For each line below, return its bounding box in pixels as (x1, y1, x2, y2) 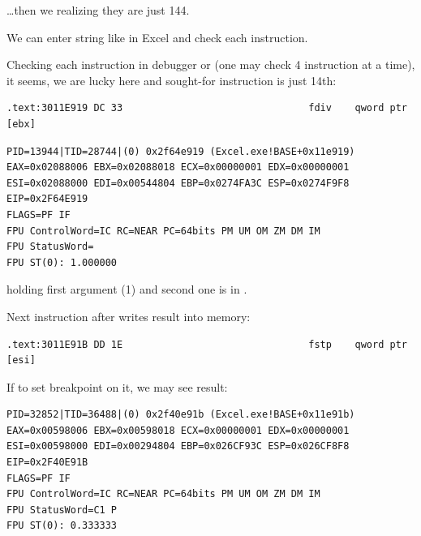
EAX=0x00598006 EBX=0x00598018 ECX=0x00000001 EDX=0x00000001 (6, 424, 350, 436)
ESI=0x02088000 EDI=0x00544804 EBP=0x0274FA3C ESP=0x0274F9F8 (6, 177, 350, 189)
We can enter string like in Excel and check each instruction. (6, 28, 308, 45)
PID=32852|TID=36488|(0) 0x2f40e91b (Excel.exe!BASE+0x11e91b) (6, 409, 355, 421)
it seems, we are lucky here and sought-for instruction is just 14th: (6, 71, 337, 88)
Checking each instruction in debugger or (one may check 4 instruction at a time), (6, 56, 415, 73)
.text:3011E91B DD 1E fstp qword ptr (6, 338, 407, 350)
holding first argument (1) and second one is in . (6, 281, 247, 298)
